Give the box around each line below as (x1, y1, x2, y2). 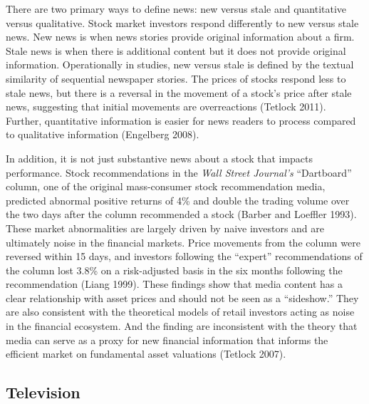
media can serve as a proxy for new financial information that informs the (6, 332, 328, 347)
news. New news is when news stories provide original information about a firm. (6, 29, 355, 44)
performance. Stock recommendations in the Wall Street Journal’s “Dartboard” (6, 165, 352, 180)
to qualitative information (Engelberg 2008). (6, 127, 199, 142)
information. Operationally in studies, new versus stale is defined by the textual (6, 57, 354, 72)
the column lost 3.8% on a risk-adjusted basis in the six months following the (6, 262, 343, 277)
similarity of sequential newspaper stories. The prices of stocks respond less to (6, 71, 346, 86)
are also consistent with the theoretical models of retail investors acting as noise (6, 304, 355, 319)
